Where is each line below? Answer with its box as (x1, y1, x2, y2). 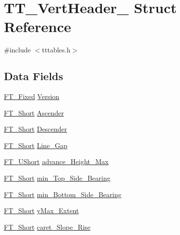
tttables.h (42, 45, 70, 55)
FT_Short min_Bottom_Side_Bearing (4, 189, 122, 199)
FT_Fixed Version (4, 91, 60, 101)
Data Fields (4, 68, 64, 84)
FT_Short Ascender (4, 107, 64, 117)
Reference (4, 17, 71, 36)
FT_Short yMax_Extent (4, 205, 79, 216)
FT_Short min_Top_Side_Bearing (4, 173, 111, 183)
